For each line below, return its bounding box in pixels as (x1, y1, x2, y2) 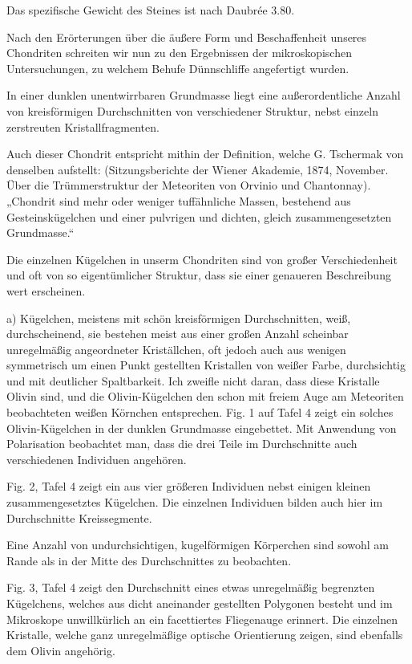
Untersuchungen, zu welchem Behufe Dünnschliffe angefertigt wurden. (6, 59, 349, 76)
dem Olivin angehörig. (6, 642, 115, 658)
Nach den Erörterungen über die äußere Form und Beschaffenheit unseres (6, 28, 367, 45)
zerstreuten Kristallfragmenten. (6, 118, 160, 135)
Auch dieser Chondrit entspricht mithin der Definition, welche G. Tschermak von (6, 145, 404, 162)
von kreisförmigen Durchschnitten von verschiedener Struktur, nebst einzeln (6, 102, 378, 119)
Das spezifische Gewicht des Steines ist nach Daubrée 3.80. (6, 2, 295, 18)
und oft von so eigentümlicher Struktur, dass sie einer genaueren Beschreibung (6, 267, 391, 283)
